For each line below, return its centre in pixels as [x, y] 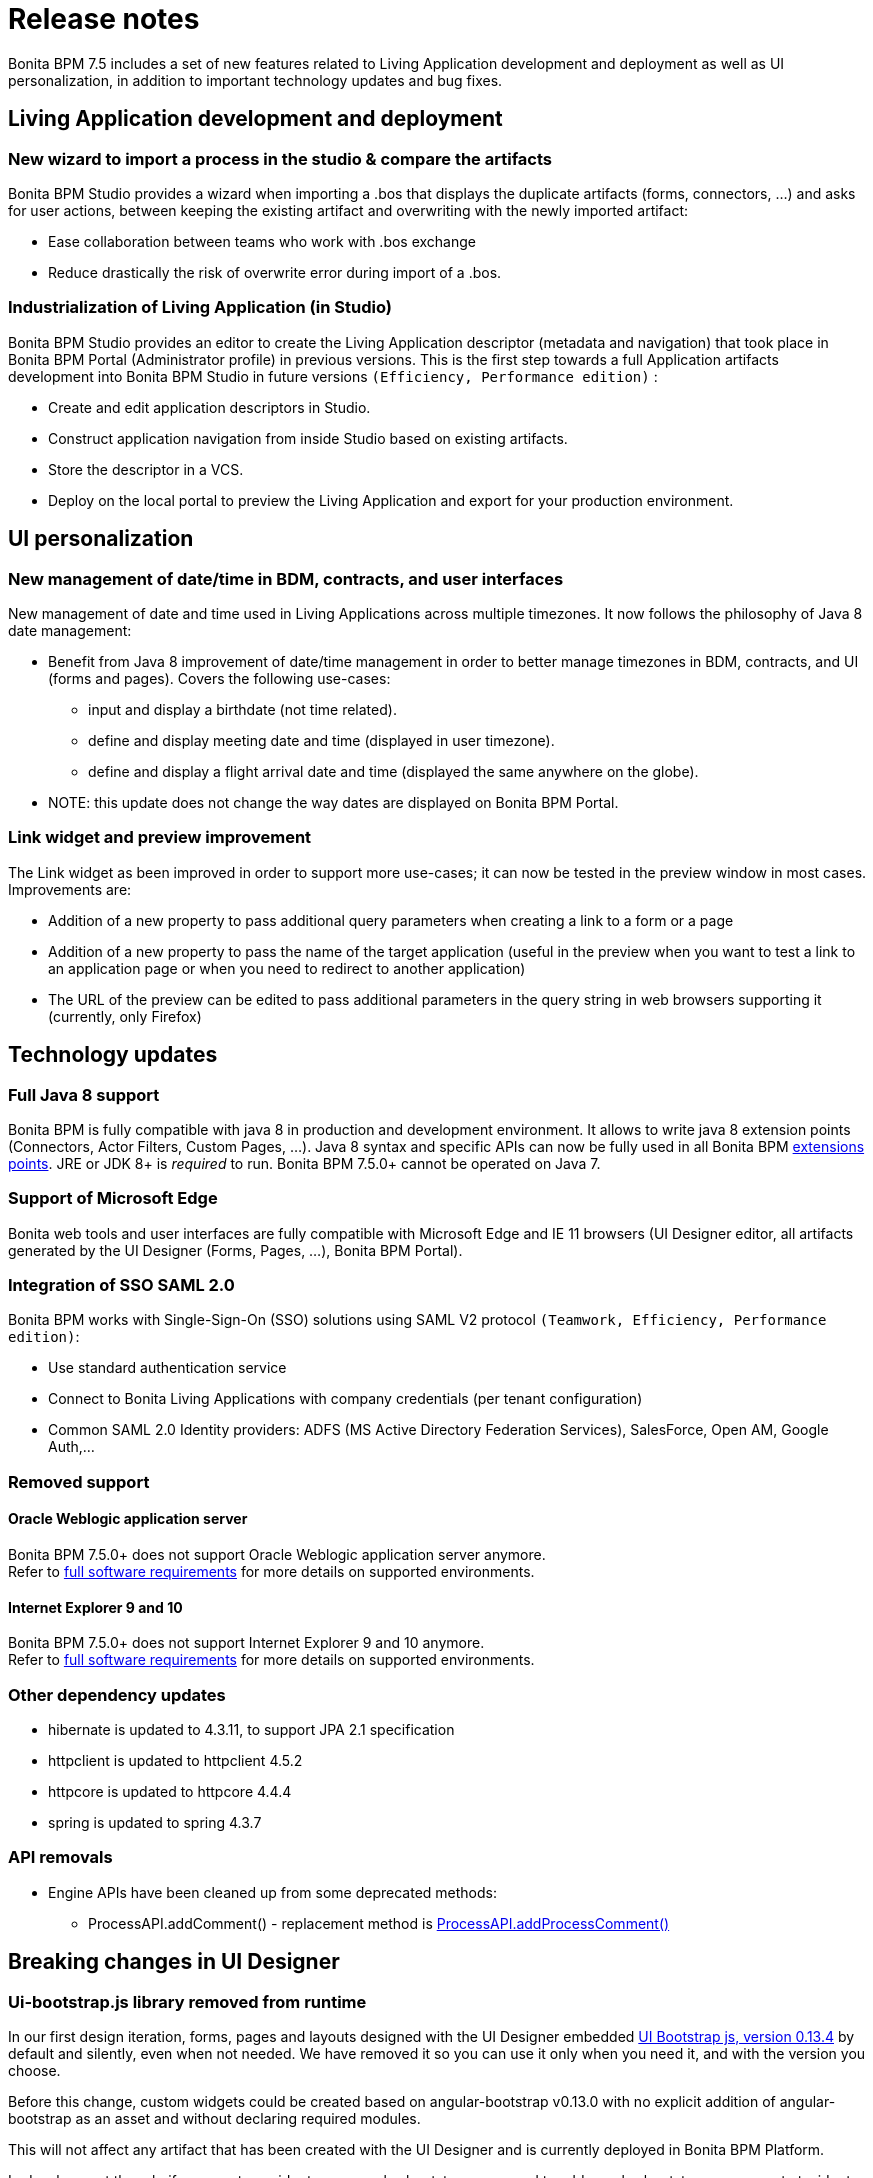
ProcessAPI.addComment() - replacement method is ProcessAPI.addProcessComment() [379, 1923]
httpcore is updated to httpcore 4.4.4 [170, 1791]
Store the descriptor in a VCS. [146, 469]
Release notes [104, 19]
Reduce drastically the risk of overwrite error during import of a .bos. [275, 272]
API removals [60, 1857]
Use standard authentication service [167, 1368]
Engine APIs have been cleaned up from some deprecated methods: [272, 1892]
